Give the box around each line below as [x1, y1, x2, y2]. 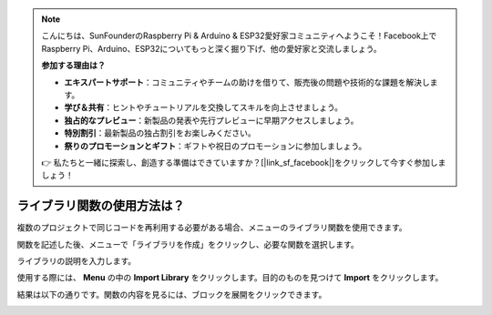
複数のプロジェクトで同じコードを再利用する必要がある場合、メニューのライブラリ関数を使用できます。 [16, 222, 407, 233]
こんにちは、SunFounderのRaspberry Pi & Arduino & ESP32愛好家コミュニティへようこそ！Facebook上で [41, 30, 437, 41]
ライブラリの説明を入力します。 [16, 255, 137, 266]
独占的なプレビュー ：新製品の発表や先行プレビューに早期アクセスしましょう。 [64, 115, 359, 126]
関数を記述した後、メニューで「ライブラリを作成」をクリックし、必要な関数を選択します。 [16, 239, 359, 249]
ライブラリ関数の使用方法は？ [16, 198, 185, 214]
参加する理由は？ [41, 60, 106, 71]
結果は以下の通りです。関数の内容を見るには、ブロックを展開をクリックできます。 [16, 289, 327, 300]
